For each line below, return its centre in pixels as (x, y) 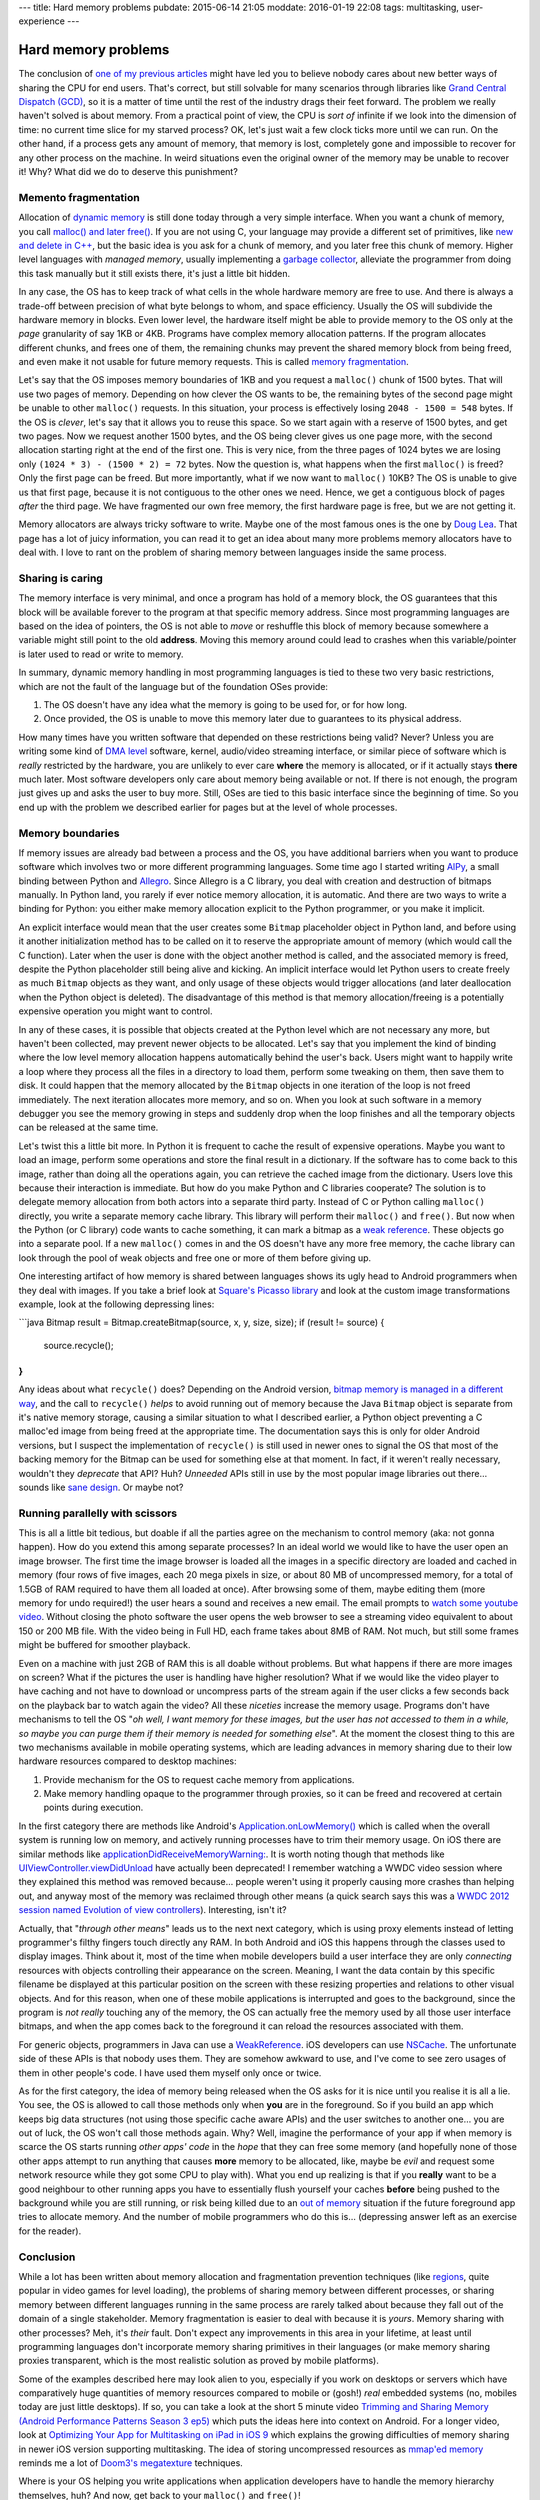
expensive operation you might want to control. (116, 1011)
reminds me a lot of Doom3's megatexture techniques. (131, 2463)
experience (41, 21)
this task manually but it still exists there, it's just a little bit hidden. (154, 273)
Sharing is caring (61, 578)
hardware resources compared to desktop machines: (127, 1761)
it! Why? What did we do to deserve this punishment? (128, 172)
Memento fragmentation (79, 197)
